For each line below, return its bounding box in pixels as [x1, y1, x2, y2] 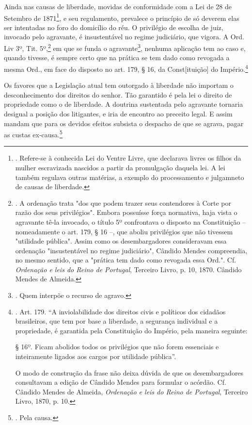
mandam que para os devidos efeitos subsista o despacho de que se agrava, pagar [4, 118, 244, 128]
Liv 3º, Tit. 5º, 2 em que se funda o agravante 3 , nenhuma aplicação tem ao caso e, [4, 42, 246, 53]
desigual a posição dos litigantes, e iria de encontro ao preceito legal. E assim [4, 108, 233, 118]
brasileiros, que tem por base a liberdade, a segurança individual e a [15, 316, 218, 326]
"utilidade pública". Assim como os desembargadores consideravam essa [15, 236, 227, 246]
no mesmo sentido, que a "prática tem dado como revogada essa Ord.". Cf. [15, 255, 236, 265]
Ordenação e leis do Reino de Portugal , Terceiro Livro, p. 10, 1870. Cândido [15, 264, 242, 274]
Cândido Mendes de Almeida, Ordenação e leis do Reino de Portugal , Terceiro [15, 386, 248, 396]
